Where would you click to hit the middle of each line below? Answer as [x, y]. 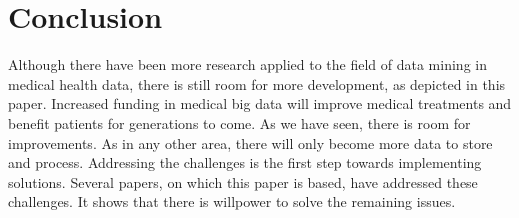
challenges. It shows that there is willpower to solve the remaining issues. [232, 201]
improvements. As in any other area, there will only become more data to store [250, 142]
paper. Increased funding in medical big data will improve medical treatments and [260, 103]
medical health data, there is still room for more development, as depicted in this [257, 83]
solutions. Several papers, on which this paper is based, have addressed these [243, 181]
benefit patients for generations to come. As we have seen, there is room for [239, 122]
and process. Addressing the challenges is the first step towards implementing [245, 162]
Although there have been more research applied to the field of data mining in [247, 64]
